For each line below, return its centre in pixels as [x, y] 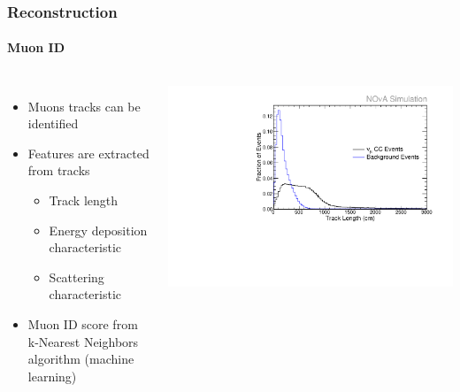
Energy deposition [98, 230]
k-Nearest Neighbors [83, 341]
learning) [52, 376]
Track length [84, 200]
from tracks [59, 170]
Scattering [77, 277]
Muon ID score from [83, 323]
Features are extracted [88, 153]
